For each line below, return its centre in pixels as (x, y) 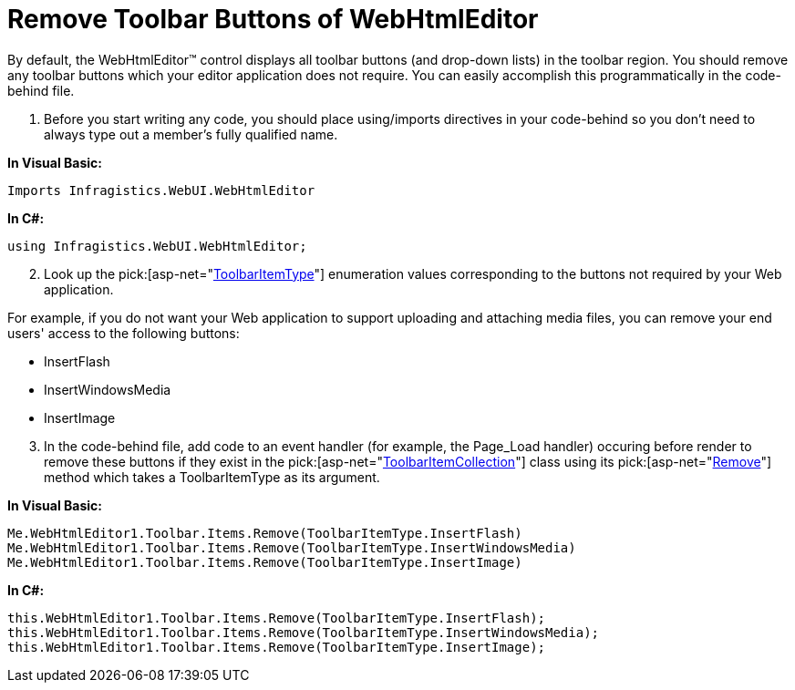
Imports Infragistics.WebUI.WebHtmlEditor (161, 190)
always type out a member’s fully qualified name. (191, 134)
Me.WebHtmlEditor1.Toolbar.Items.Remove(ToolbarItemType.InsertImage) (265, 562)
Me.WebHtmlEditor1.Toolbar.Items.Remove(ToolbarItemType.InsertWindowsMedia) (292, 547)
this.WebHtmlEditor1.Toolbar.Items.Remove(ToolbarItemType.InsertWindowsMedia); (304, 632)
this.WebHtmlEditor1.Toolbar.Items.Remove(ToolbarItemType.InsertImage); (277, 647)
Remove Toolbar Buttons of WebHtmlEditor (273, 19)
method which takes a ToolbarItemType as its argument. (212, 477)
